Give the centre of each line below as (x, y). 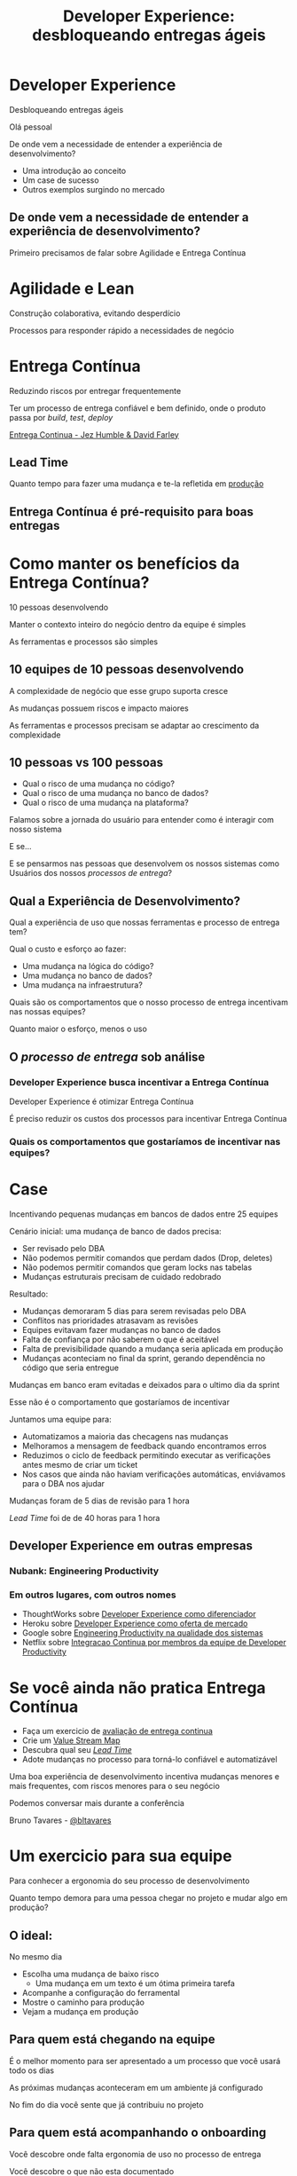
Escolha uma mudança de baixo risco (90, 1974)
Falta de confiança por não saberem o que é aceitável (120, 1339)
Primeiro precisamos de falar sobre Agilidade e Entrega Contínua (128, 252)
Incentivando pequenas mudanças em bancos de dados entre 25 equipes (144, 1214)
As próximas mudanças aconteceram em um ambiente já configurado (136, 2087)
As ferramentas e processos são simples (83, 642)
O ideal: (31, 1935)
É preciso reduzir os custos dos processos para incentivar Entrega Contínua (148, 1118)
